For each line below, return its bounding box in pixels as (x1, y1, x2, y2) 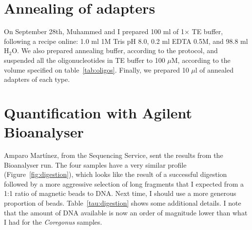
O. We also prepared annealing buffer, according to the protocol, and (12, 45, 218, 56)
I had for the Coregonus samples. (4, 217, 102, 227)
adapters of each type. (4, 74, 70, 84)
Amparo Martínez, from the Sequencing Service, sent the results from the (4, 150, 223, 160)
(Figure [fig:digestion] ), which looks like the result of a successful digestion (4, 169, 227, 179)
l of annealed (195, 64, 233, 75)
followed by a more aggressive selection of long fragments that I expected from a (4, 178, 244, 189)
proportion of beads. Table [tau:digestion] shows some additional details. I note (4, 197, 241, 208)
